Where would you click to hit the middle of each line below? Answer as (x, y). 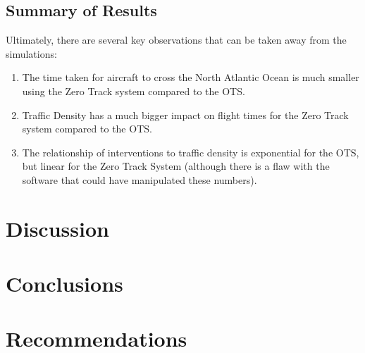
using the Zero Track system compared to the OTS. (134, 91)
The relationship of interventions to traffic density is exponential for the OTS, (191, 152)
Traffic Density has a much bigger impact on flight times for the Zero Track (185, 114)
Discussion (57, 228)
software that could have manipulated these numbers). (140, 179)
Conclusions (64, 284)
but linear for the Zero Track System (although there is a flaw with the (176, 166)
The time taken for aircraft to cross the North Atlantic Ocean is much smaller (191, 77)
